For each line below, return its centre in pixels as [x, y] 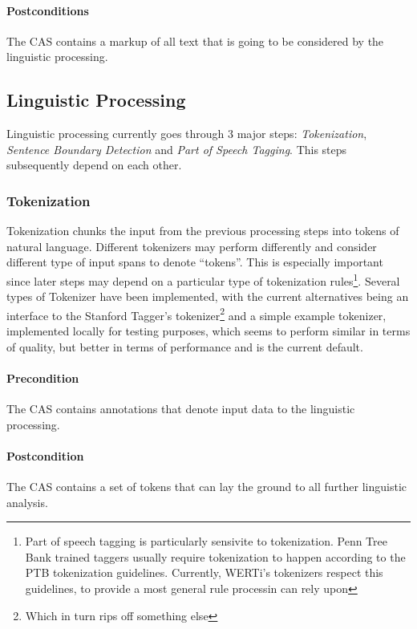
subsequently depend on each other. [94, 165]
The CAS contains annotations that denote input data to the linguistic [181, 409]
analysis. [27, 502]
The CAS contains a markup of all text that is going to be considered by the [195, 41]
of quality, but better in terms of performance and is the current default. [185, 346]
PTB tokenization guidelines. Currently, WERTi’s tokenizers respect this [204, 572]
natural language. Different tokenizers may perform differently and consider [192, 246]
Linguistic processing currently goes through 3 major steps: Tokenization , [187, 134]
